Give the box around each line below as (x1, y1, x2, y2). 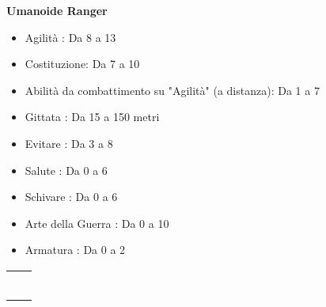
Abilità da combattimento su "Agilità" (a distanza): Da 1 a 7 (25, 81, 320, 98)
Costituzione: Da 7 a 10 (25, 55, 140, 72)
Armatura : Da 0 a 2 (25, 241, 126, 258)
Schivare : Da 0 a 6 (25, 188, 118, 205)
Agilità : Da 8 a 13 (25, 28, 116, 45)
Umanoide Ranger (6, 2, 108, 18)
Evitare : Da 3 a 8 (25, 135, 113, 151)
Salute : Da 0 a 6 (25, 161, 108, 178)
